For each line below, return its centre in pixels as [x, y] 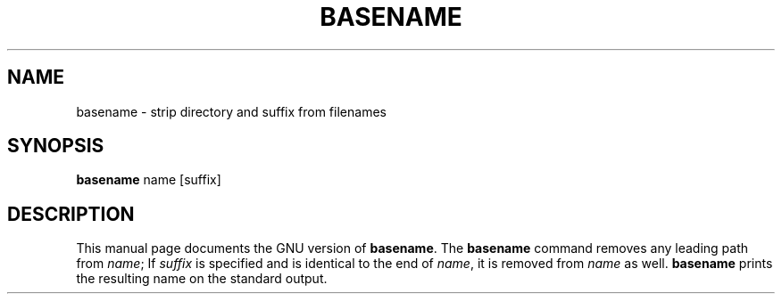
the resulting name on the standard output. [202, 279]
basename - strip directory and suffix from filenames [231, 111]
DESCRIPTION [71, 214]
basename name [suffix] [149, 180]
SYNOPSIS [56, 146]
